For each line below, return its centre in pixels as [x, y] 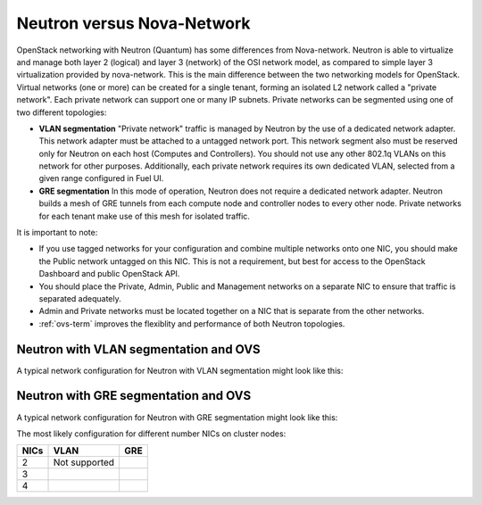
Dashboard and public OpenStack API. [109, 274]
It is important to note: [57, 233]
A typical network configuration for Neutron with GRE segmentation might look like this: [177, 417]
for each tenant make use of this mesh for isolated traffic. [144, 216]
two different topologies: [62, 112]
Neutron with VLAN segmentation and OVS [138, 349]
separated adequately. [80, 298]
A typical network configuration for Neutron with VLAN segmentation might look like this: [180, 370]
